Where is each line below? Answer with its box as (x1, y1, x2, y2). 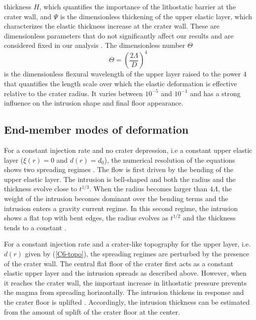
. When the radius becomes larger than (89, 183, 208, 194)
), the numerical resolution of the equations (104, 154, 235, 165)
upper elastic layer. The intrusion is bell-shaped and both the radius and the (4, 174, 236, 184)
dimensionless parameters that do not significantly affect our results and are (4, 30, 234, 40)
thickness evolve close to (4, 183, 77, 194)
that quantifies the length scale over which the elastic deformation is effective (4, 78, 237, 89)
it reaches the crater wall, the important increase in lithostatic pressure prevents (4, 277, 247, 287)
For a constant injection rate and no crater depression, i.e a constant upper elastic (4, 145, 253, 155)
